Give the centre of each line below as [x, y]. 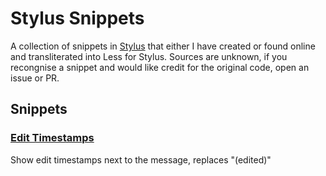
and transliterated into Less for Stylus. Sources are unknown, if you [149, 56]
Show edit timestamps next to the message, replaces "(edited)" [141, 159]
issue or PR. [35, 78]
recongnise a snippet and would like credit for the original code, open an [160, 67]
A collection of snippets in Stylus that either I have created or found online [163, 46]
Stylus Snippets [77, 18]
